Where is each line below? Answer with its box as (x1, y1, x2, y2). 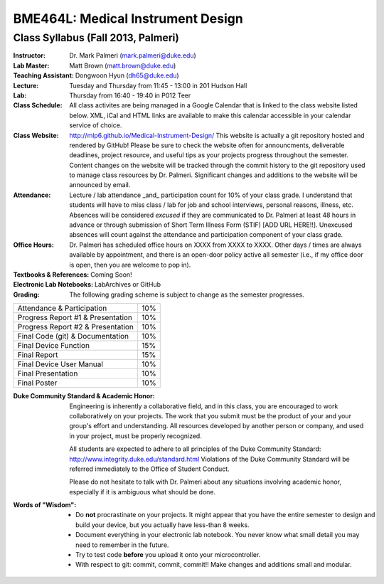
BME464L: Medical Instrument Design (13, 11, 243, 26)
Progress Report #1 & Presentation (17, 313, 133, 323)
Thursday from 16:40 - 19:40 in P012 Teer (69, 91, 191, 100)
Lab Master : (13, 61, 50, 70)
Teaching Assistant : (13, 71, 74, 80)
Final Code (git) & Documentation (17, 331, 129, 341)
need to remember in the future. (75, 541, 169, 549)
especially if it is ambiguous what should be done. (69, 487, 216, 496)
